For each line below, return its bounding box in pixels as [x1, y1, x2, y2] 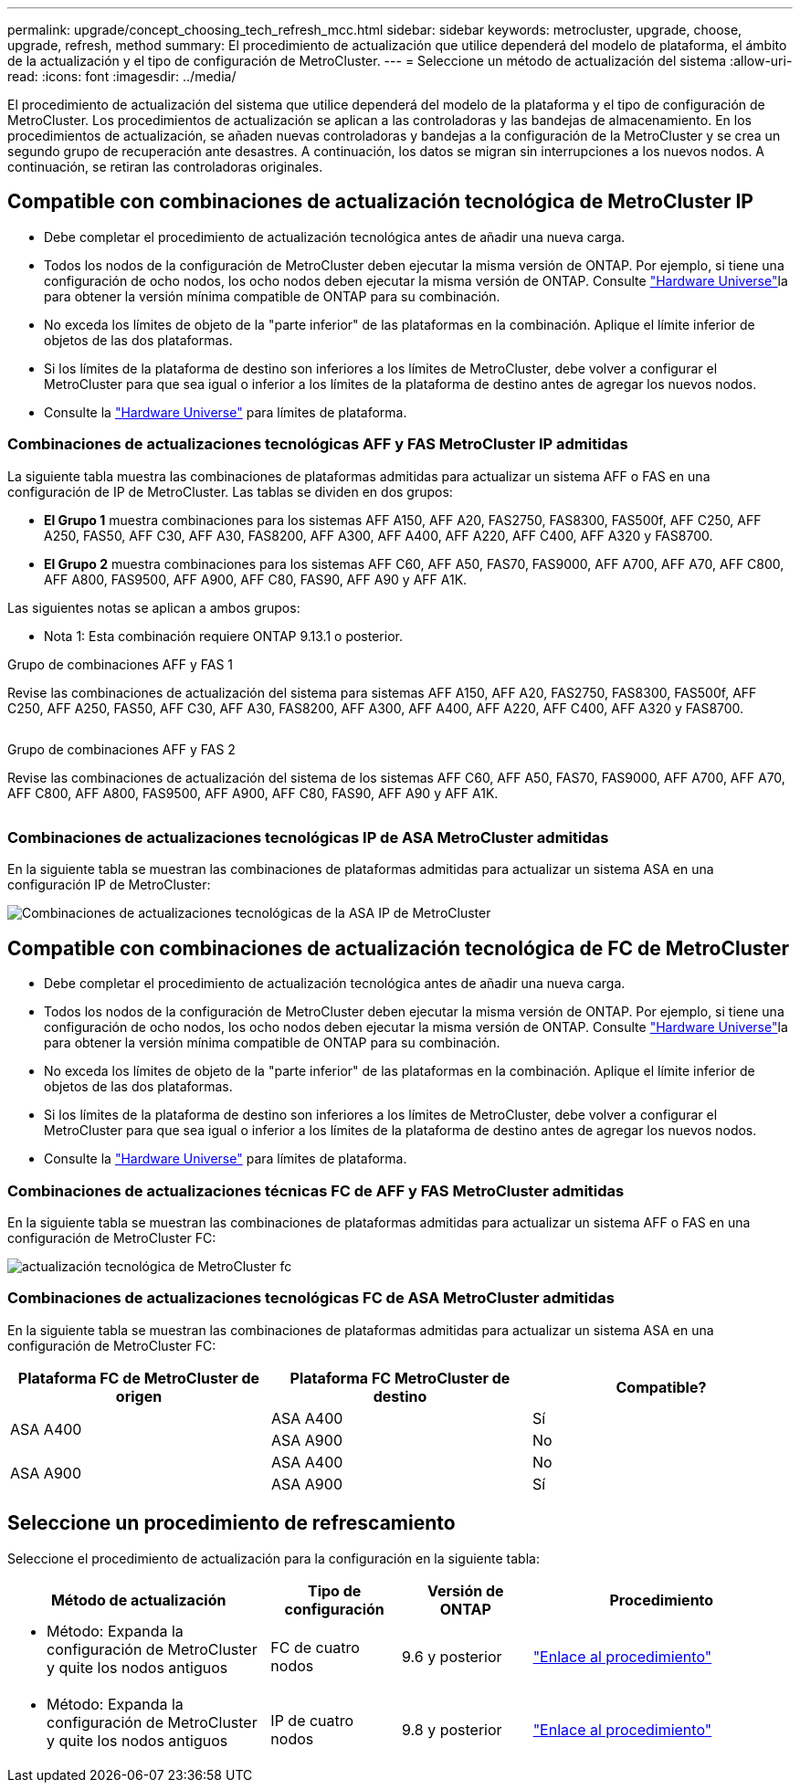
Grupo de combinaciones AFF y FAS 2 [7, 741, 236, 757]
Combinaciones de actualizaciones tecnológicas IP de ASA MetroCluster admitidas [7, 827, 609, 847]
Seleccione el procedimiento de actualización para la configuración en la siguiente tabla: [7, 1550, 540, 1566]
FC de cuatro [270, 1637, 360, 1657]
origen [115, 1386, 163, 1406]
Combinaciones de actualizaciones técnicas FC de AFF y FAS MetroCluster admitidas [7, 1181, 625, 1200]
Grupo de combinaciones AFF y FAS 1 [7, 656, 234, 672]
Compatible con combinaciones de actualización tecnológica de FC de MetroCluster [7, 936, 790, 960]
